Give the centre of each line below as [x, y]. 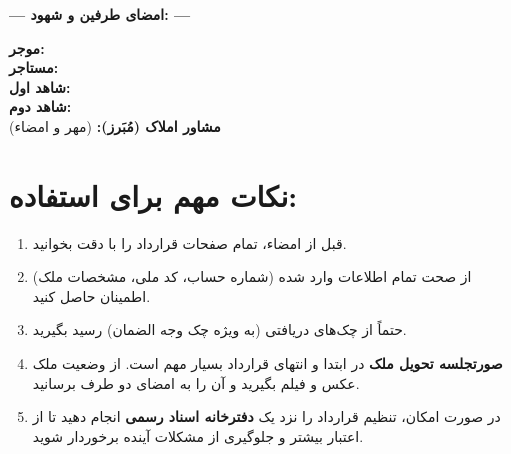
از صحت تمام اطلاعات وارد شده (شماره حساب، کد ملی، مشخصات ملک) [252, 276]
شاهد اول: [40, 86]
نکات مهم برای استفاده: [153, 194]
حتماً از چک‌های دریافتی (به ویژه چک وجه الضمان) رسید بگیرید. [219, 329]
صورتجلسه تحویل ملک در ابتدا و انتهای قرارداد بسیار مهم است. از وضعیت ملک [267, 363]
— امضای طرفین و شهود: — [100, 14]
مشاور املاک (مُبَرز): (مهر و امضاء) [115, 125]
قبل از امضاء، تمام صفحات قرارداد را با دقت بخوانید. [189, 242]
